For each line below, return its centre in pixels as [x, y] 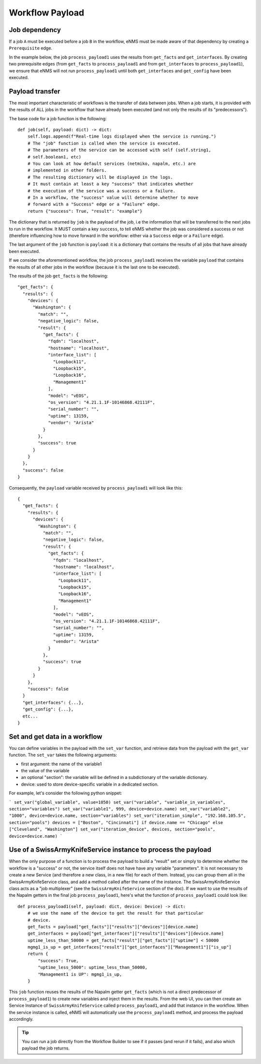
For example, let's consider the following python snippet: [65, 793]
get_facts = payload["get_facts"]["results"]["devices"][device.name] [113, 927]
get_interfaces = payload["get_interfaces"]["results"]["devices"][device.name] [126, 934]
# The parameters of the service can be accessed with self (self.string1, [119, 150]
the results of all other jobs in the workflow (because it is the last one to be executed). [94, 267]
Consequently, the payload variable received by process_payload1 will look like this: [96, 488]
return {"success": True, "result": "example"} [85, 211]
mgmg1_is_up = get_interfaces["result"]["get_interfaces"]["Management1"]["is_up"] [130, 947]
